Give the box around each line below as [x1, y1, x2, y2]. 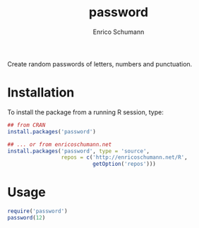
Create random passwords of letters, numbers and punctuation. [7, 59, 193, 68]
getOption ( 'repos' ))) [92, 160, 157, 168]
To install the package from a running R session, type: [7, 107, 164, 116]
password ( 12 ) [7, 214, 46, 221]
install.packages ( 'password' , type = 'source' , [7, 148, 150, 155]
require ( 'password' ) [7, 208, 68, 215]
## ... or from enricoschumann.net [7, 140, 112, 148]
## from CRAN [7, 121, 46, 128]
